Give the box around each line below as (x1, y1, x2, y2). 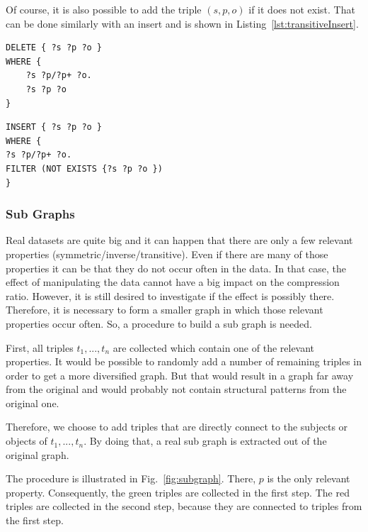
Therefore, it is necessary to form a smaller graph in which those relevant (6, 302, 323, 317)
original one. (6, 395, 59, 410)
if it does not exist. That (248, 2, 355, 16)
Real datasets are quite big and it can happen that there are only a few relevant (6, 233, 353, 248)
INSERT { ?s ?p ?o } (6, 122, 103, 133)
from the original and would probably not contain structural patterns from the (6, 382, 347, 397)
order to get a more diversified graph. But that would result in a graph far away (6, 367, 354, 382)
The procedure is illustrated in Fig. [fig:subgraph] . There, (6, 471, 256, 486)
